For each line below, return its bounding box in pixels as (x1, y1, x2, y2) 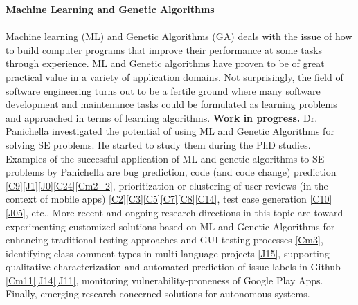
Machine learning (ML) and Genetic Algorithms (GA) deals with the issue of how (6, 29, 352, 44)
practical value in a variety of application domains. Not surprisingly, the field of (6, 69, 343, 84)
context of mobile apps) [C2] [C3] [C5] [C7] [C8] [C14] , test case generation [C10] (6, 192, 332, 206)
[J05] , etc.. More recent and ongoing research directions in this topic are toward (6, 205, 343, 219)
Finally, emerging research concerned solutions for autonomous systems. (6, 286, 310, 301)
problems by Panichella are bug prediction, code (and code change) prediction (6, 165, 337, 179)
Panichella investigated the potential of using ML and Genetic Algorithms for (6, 124, 334, 138)
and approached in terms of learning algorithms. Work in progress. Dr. (6, 110, 318, 124)
